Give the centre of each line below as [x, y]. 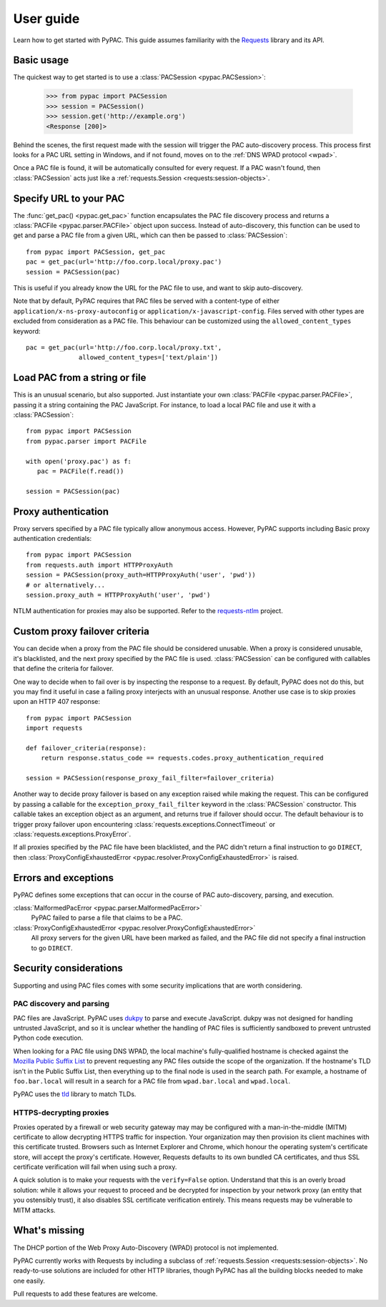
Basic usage [41, 60]
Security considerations [68, 968]
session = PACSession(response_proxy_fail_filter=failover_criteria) [150, 778]
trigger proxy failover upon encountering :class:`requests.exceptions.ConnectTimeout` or [144, 824]
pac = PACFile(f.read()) [80, 471]
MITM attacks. [35, 1210]
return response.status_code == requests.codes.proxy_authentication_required [182, 758]
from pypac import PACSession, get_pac [96, 252]
